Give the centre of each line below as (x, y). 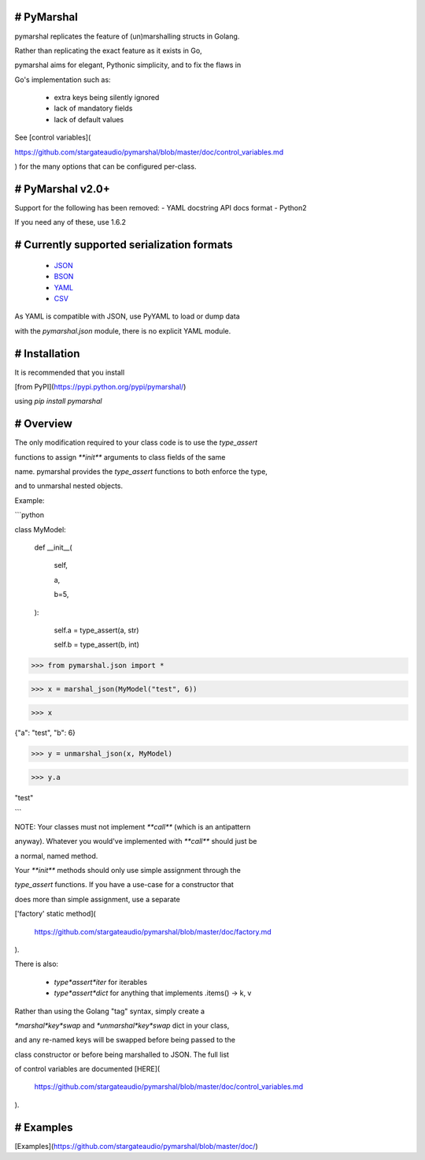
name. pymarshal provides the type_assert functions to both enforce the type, (141, 472)
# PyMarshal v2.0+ (62, 189)
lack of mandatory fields (93, 108)
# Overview (43, 424)
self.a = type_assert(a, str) (96, 630)
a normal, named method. (56, 856)
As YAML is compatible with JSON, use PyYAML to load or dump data (127, 316)
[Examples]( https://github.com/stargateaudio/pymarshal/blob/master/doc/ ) (137, 1146)
